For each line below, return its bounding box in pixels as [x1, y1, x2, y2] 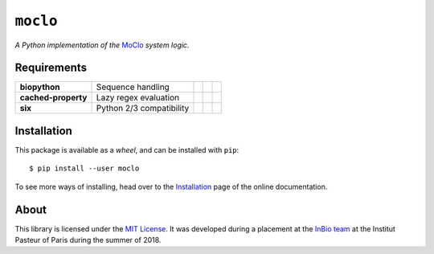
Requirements [14, 61, 88, 75]
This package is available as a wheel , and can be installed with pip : [14, 145, 240, 154]
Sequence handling [96, 81, 170, 92]
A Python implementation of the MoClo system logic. [14, 40, 190, 50]
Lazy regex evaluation [96, 92, 180, 104]
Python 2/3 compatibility [96, 103, 190, 114]
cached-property [19, 92, 88, 104]
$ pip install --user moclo [29, 164, 140, 173]
